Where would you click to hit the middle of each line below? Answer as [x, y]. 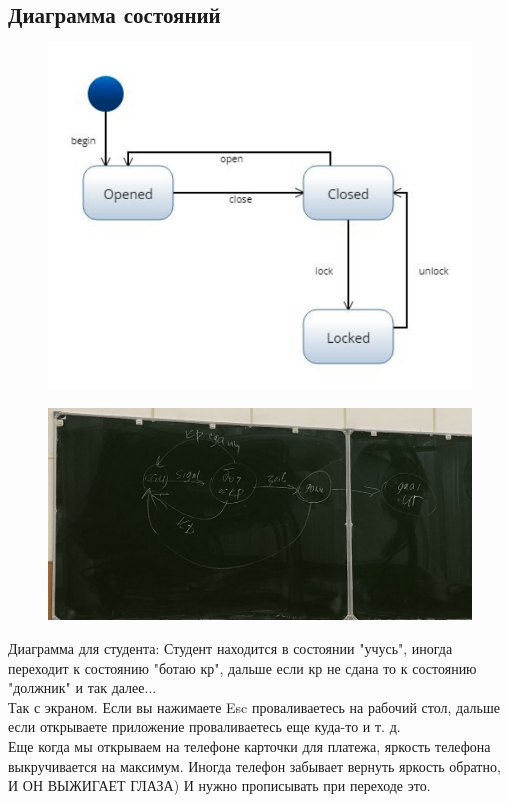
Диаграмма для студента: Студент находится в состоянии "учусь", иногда [230, 648]
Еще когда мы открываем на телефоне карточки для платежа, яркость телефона [249, 745]
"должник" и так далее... [82, 687]
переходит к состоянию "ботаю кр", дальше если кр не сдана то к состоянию [242, 667]
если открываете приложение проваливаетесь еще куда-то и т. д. [204, 726]
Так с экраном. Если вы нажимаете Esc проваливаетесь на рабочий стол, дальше [254, 706]
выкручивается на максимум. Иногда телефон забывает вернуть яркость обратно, [254, 765]
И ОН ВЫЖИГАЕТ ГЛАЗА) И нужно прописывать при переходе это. [219, 785]
